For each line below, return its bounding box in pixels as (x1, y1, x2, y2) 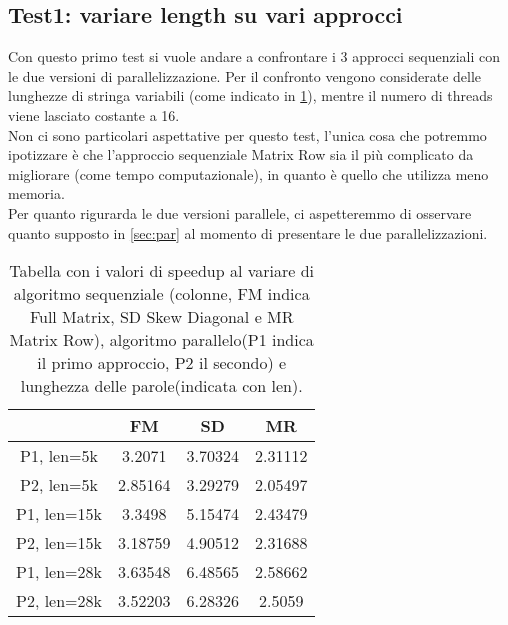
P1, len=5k (20, 444, 99, 468)
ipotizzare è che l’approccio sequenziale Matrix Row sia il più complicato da (8, 144, 474, 165)
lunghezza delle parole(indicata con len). (20, 374, 303, 398)
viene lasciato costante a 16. (8, 104, 180, 125)
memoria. (8, 183, 65, 204)
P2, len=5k (20, 473, 99, 497)
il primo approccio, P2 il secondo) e (37, 351, 287, 375)
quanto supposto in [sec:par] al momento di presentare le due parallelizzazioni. (8, 222, 488, 243)
